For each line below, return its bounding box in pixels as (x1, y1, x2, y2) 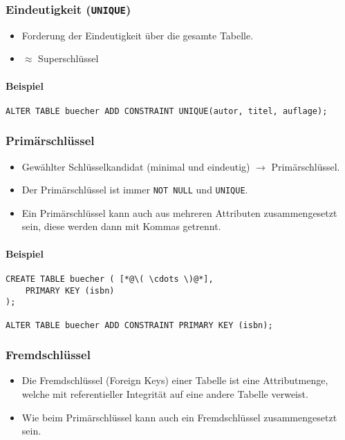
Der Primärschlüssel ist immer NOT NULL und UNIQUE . (21, 182, 248, 197)
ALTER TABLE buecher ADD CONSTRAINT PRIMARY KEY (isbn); (6, 320, 273, 330)
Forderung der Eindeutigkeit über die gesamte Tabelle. (21, 28, 254, 42)
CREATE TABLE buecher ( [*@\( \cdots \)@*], (6, 274, 214, 284)
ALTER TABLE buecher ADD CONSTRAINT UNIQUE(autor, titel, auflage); (6, 106, 328, 116)
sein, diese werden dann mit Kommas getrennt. (21, 219, 221, 233)
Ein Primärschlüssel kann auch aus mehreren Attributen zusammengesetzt (21, 205, 337, 220)
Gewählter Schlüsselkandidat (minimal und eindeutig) (21, 159, 250, 173)
